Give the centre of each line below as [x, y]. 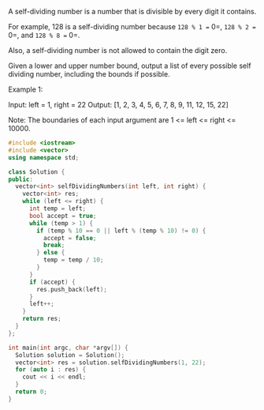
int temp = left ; [58, 209]
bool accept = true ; [63, 216]
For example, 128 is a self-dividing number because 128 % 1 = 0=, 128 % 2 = [132, 26]
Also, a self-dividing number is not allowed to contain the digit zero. [118, 50]
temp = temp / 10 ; [73, 260]
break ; [54, 245]
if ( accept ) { [52, 282]
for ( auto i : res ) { [51, 370]
